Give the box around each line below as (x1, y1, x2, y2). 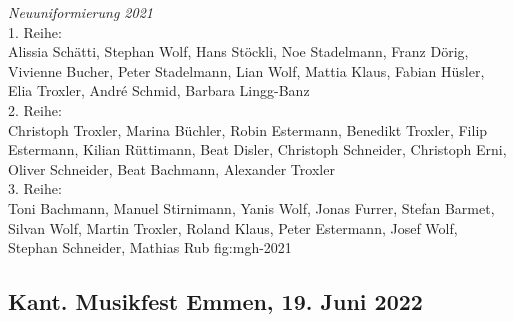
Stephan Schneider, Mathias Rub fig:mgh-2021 (8, 237, 292, 258)
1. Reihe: (8, 21, 62, 42)
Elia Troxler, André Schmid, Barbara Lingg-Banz (8, 80, 310, 101)
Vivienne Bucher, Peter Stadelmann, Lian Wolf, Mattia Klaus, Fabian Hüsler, (8, 60, 485, 81)
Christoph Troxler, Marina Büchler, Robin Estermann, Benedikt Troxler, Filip (8, 119, 488, 140)
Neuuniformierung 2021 (8, 2, 153, 22)
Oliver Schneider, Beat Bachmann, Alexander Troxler (8, 158, 335, 179)
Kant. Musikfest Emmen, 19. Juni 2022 (8, 286, 423, 317)
